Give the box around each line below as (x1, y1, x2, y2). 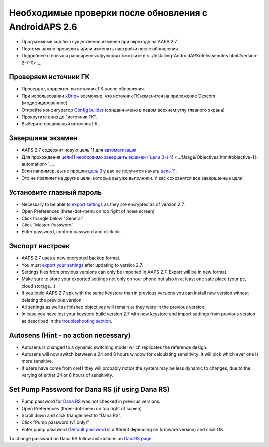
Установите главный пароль (9, 188, 102, 197)
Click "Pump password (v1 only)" (21, 419, 89, 425)
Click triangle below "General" (21, 215, 84, 221)
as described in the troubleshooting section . (21, 318, 112, 324)
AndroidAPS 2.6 (9, 21, 77, 32)
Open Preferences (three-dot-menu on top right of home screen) (21, 208, 155, 214)
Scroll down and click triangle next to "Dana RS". (21, 412, 122, 418)
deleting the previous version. (21, 297, 83, 303)
